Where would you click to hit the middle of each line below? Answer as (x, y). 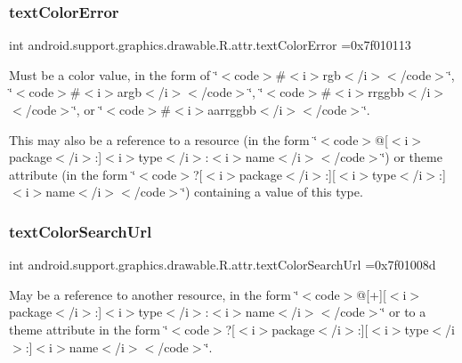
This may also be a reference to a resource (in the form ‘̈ (163, 139)
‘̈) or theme (412, 157)
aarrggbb (232, 109)
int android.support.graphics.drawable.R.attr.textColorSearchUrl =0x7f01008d (223, 265)
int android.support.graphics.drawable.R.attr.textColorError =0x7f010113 (210, 45)
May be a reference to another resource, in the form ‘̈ (154, 294)
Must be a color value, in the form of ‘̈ (113, 74)
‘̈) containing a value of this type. (272, 192)
